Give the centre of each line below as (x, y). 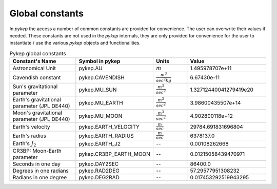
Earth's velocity (32, 127)
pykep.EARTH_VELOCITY (109, 127)
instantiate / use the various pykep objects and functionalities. (75, 43)
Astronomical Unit (34, 68)
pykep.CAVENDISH (102, 78)
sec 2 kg (164, 80)
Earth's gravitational (37, 99)
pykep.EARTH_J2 (100, 143)
